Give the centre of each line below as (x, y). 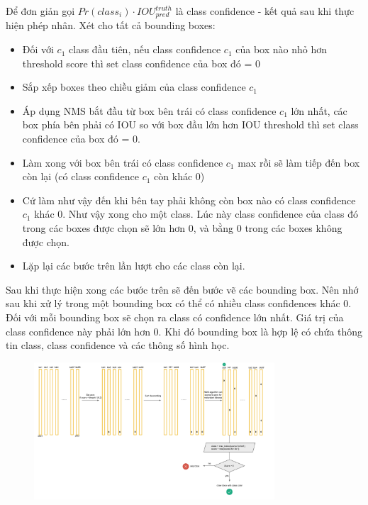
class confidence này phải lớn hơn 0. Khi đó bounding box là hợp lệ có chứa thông (184, 331)
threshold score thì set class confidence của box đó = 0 (141, 63)
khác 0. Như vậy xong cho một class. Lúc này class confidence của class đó (196, 214)
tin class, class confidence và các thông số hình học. (118, 345)
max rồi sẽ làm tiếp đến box (299, 162)
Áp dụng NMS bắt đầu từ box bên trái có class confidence (149, 110)
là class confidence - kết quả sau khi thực (265, 11)
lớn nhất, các (319, 110)
